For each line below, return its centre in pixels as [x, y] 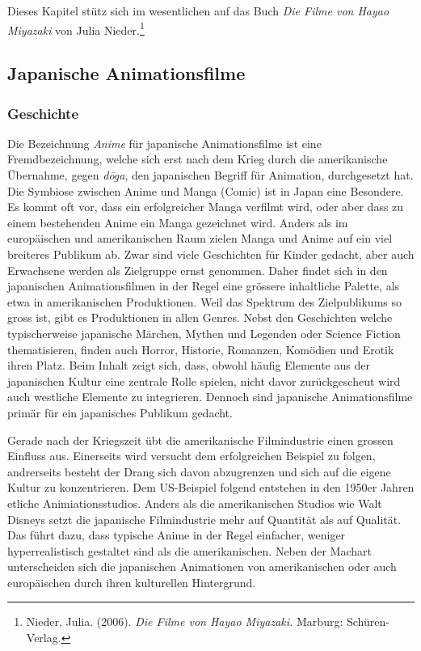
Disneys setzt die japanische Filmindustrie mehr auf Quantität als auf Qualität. [204, 519]
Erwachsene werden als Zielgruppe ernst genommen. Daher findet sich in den [198, 270]
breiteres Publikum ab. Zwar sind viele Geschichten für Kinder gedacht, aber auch [211, 254]
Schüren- [368, 621]
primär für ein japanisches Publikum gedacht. [120, 412]
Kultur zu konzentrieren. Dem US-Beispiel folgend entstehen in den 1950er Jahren [211, 487]
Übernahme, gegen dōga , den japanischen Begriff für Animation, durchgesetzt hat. [210, 175]
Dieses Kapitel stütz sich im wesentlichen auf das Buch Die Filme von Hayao [198, 11]
